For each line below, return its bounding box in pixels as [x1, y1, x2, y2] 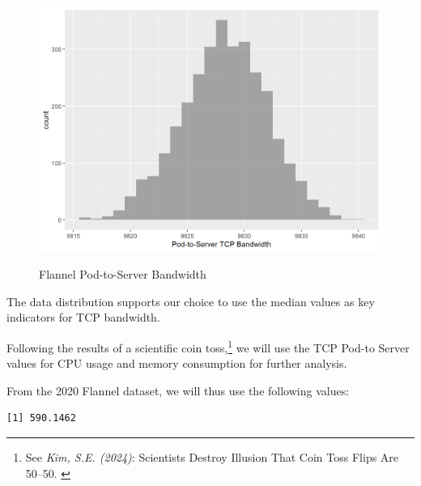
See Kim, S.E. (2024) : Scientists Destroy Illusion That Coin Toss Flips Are [25, 449, 399, 466]
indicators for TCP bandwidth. [6, 309, 160, 326]
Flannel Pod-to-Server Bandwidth [39, 266, 206, 283]
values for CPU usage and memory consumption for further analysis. [6, 355, 347, 372]
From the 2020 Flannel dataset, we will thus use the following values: [6, 382, 350, 399]
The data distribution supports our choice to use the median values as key [6, 292, 375, 309]
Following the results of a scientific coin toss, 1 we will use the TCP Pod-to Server [6, 337, 410, 356]
